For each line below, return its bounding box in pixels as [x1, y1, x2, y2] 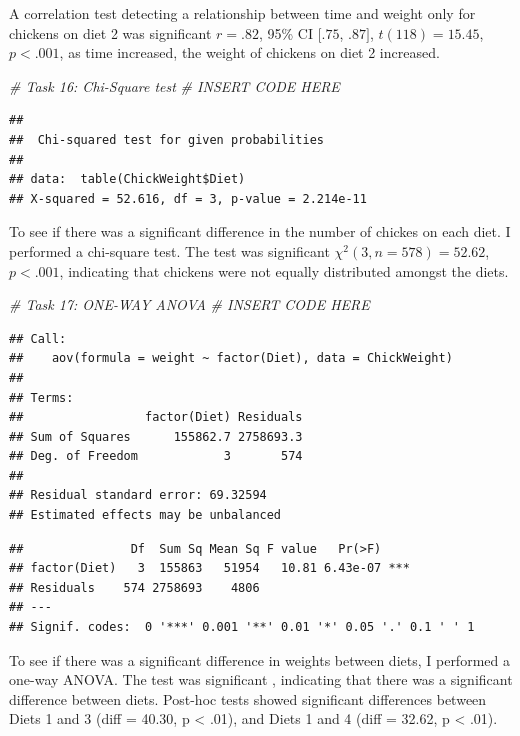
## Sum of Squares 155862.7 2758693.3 [9, 429, 303, 444]
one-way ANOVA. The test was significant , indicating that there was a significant [9, 669, 513, 690]
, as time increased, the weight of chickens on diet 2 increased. [59, 42, 440, 63]
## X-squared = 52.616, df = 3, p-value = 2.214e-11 [9, 191, 367, 206]
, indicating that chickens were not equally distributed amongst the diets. [59, 260, 509, 281]
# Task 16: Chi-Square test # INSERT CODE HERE [9, 75, 340, 96]
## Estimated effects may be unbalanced [9, 508, 282, 523]
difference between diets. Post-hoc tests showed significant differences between [9, 688, 487, 709]
